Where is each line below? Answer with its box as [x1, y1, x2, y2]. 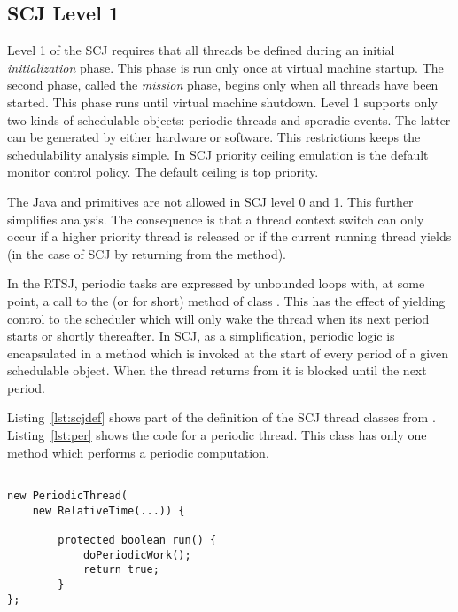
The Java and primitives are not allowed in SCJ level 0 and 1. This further [7, 192, 414, 210]
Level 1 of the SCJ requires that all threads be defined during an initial [7, 41, 395, 59]
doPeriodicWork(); [82, 548, 191, 561]
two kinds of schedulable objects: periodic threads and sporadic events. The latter [7, 110, 451, 129]
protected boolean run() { [58, 533, 217, 546]
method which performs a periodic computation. [7, 443, 269, 461]
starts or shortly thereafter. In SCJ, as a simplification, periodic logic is [7, 326, 395, 345]
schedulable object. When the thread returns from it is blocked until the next [7, 361, 427, 380]
